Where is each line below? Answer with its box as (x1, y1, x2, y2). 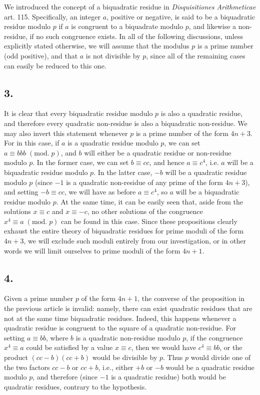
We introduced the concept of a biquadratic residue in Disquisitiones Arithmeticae (4, 1, 256, 11)
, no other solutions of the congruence (87, 206, 203, 216)
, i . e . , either (98, 361, 133, 372)
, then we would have (131, 342, 196, 352)
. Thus (163, 352, 183, 362)
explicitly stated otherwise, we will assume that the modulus (4, 40, 189, 51)
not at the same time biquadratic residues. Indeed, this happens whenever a (4, 312, 236, 323)
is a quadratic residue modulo (67, 137, 158, 148)
